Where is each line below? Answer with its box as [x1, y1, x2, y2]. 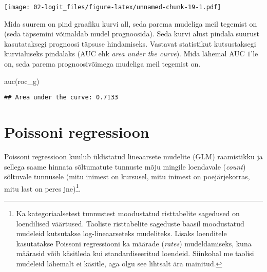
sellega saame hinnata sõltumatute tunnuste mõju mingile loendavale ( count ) [4, 161, 246, 172]
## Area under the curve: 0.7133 [4, 94, 118, 101]
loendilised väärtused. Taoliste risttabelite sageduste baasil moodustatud [16, 218, 244, 228]
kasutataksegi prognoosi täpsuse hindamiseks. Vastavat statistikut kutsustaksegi [4, 38, 256, 49]
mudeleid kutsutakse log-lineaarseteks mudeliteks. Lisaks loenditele [16, 228, 227, 239]
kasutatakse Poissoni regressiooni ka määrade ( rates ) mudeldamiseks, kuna [16, 238, 252, 248]
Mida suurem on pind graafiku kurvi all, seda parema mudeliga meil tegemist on [4, 18, 257, 29]
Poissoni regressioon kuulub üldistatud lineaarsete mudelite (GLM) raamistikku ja [4, 151, 263, 161]
